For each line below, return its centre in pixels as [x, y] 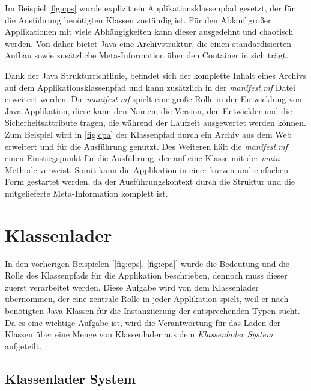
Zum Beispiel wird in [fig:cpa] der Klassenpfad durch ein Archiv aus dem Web [148, 134]
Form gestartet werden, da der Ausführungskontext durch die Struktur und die [150, 181]
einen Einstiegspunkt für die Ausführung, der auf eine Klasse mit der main [142, 158]
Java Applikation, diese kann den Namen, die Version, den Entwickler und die [149, 110]
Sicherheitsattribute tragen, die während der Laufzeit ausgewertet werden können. [155, 122]
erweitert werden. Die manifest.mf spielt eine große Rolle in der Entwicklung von [153, 99]
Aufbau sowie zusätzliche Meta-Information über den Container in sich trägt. [147, 55]
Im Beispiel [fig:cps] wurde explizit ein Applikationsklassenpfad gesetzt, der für [150, 8]
